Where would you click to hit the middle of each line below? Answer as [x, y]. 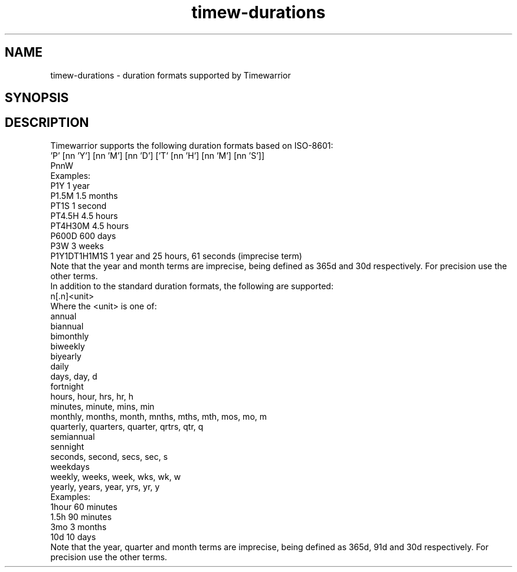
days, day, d [74, 376]
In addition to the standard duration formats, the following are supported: [192, 286]
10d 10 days [73, 537]
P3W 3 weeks [77, 246]
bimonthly [70, 336]
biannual [67, 326]
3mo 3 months [78, 527]
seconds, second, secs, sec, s [109, 456]
